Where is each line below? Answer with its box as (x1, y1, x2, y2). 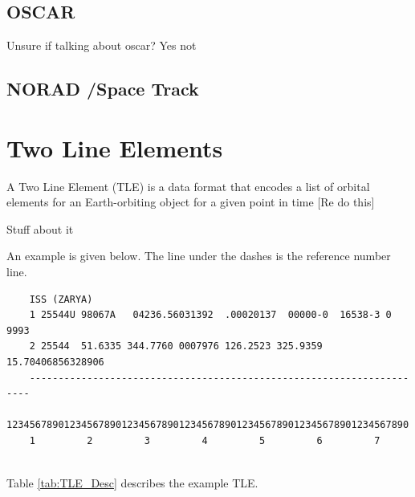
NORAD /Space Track (6, 76, 199, 101)
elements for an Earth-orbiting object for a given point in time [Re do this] (6, 194, 375, 210)
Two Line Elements (6, 131, 223, 164)
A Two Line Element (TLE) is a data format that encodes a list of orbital (6, 177, 370, 194)
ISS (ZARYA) (29, 293, 93, 305)
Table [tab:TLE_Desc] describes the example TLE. (6, 475, 258, 491)
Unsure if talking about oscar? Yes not (6, 37, 197, 54)
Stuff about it (6, 220, 74, 237)
